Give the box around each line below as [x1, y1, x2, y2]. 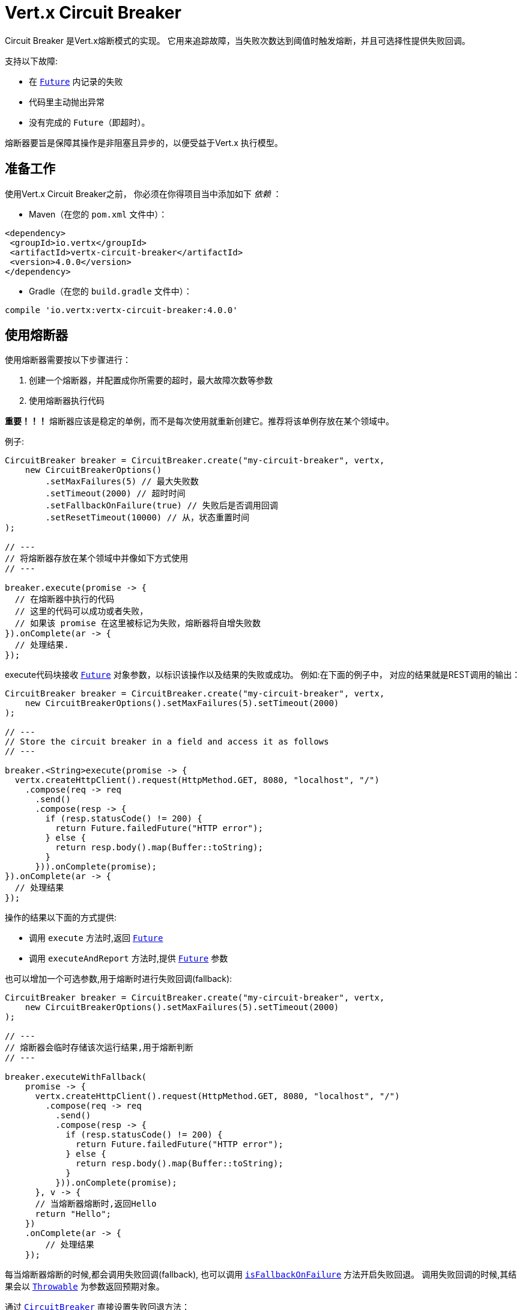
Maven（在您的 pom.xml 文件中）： [29, 209, 168, 219]
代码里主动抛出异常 [29, 96, 105, 107]
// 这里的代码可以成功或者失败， [14, 606, 148, 617]
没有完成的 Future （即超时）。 [29, 117, 150, 127]
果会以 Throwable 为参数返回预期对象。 [5, 1281, 165, 1292]
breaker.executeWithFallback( [5, 1072, 147, 1082]
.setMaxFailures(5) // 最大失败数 [45, 477, 199, 487]
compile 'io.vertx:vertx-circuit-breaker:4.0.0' [5, 305, 238, 315]
